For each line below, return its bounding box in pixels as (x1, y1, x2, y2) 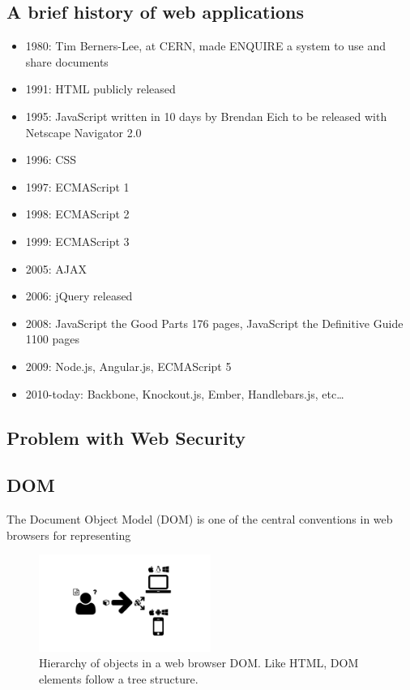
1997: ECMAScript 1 (25, 178, 130, 195)
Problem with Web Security (6, 425, 246, 450)
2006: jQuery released (25, 287, 133, 304)
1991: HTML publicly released (25, 80, 176, 97)
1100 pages (25, 330, 79, 347)
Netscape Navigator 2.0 (25, 123, 142, 140)
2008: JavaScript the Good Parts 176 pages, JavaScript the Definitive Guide (25, 314, 404, 331)
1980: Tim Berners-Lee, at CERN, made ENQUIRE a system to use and (25, 37, 387, 54)
